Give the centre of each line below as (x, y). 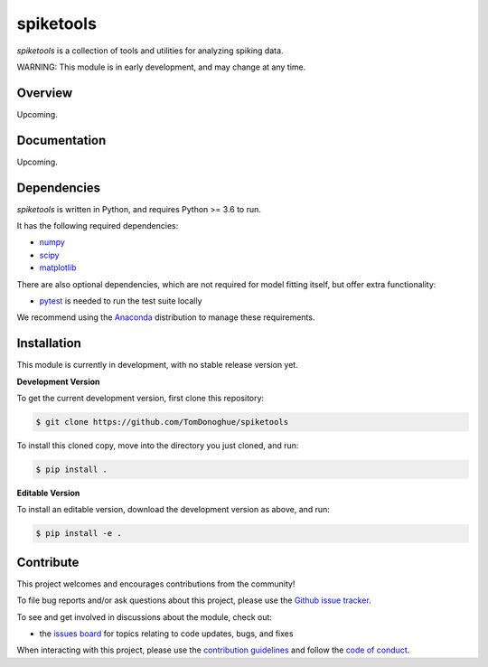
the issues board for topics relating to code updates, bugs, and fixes (166, 634)
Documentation (61, 140)
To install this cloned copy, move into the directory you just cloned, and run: (158, 446)
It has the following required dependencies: (98, 226)
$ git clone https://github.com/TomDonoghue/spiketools (162, 422)
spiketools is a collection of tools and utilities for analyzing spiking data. (150, 51)
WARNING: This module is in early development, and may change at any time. (161, 67)
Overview (45, 93)
